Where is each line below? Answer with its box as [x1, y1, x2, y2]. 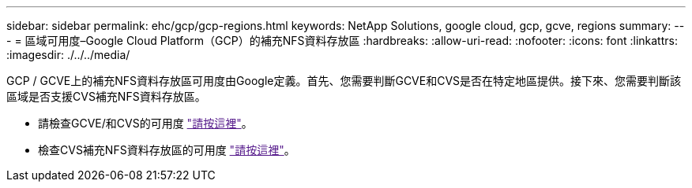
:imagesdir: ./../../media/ [6, 48, 130, 61]
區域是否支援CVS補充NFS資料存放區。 [6, 90, 206, 103]
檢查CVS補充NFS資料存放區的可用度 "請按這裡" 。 [38, 143, 295, 157]
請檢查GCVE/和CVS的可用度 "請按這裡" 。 [38, 116, 253, 130]
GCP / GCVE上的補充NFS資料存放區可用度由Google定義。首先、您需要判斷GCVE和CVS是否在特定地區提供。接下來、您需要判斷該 [6, 74, 682, 87]
